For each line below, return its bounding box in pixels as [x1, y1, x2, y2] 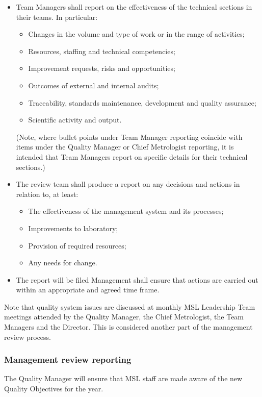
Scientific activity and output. [28, 114, 122, 125]
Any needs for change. [28, 257, 97, 268]
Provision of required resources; [28, 240, 126, 251]
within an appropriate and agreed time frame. [16, 284, 160, 295]
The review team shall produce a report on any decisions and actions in [16, 179, 240, 189]
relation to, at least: [16, 188, 78, 199]
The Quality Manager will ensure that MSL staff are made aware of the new [4, 373, 243, 384]
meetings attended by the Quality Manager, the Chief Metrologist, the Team [4, 311, 244, 322]
